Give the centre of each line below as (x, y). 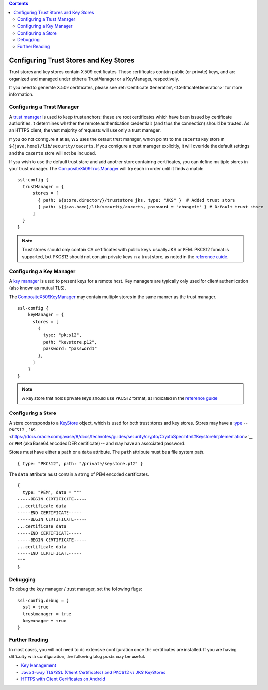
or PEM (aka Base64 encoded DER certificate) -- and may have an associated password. (97, 443)
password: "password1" (70, 349)
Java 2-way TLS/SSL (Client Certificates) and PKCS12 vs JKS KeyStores (93, 672)
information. (21, 94)
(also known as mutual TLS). (37, 288)
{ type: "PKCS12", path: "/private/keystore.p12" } (80, 463)
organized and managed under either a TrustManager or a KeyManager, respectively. (94, 79)
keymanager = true (44, 621)
